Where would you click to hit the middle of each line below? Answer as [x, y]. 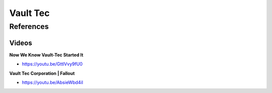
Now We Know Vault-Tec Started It [46, 54]
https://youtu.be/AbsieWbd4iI [52, 82]
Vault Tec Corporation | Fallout [42, 73]
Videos [21, 43]
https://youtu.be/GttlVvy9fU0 [52, 64]
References [29, 26]
